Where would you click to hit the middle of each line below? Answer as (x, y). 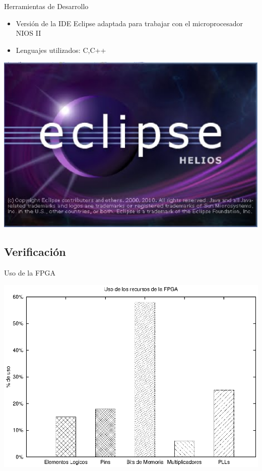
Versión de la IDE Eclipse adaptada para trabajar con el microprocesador (129, 23)
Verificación (35, 252)
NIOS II (28, 33)
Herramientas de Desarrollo (46, 6)
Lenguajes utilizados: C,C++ (61, 50)
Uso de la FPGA (30, 273)
